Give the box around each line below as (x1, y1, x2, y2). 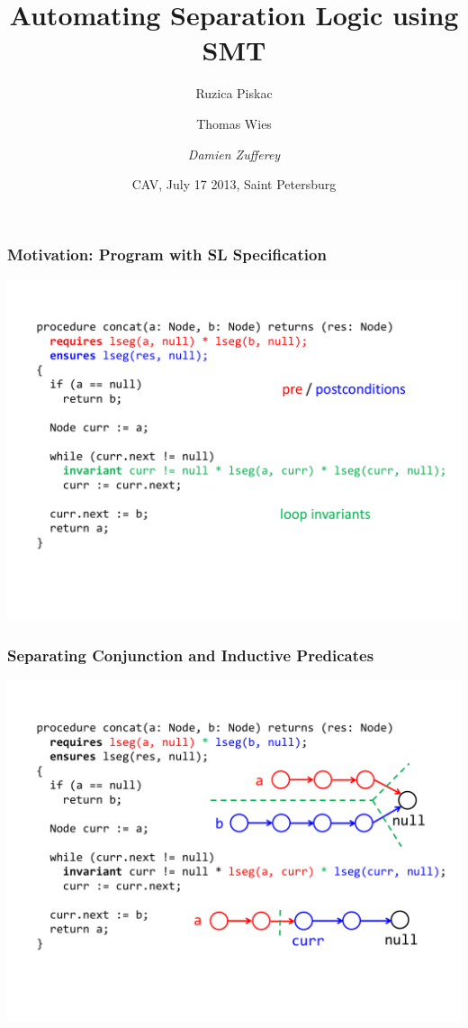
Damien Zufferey (187, 144, 281, 163)
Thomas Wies (196, 114, 272, 132)
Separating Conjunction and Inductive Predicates (7, 643, 374, 666)
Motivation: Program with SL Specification (7, 242, 327, 265)
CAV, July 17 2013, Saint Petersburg (131, 175, 337, 194)
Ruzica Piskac (195, 84, 273, 103)
